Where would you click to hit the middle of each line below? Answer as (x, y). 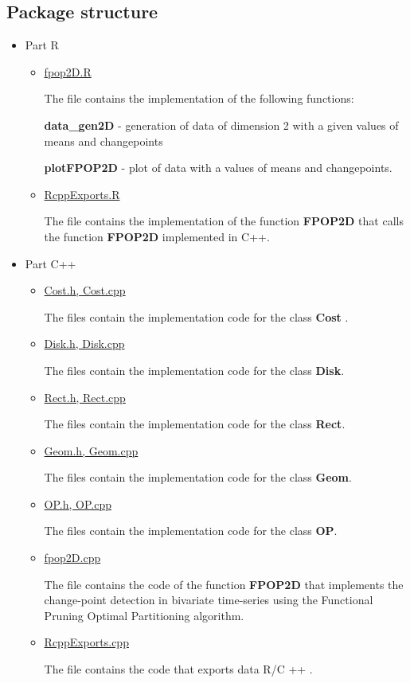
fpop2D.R (68, 71)
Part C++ (51, 263)
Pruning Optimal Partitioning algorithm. (144, 615)
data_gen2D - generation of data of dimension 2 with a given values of (221, 125)
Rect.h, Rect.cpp (85, 397)
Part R (42, 45)
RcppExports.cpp (86, 642)
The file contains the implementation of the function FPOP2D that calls (224, 221)
